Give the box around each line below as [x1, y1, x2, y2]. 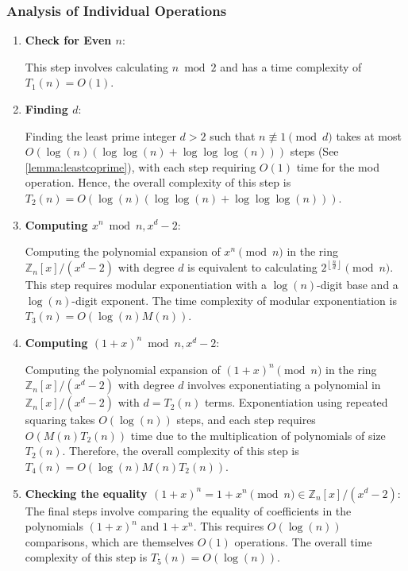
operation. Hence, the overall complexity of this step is [25, 174, 291, 191]
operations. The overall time [234, 533, 372, 550]
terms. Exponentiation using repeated [204, 394, 388, 411]
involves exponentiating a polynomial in [187, 376, 381, 393]
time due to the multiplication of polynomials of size [130, 426, 386, 443]
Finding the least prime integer [25, 127, 176, 144]
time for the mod [296, 158, 379, 175]
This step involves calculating [25, 58, 169, 75]
